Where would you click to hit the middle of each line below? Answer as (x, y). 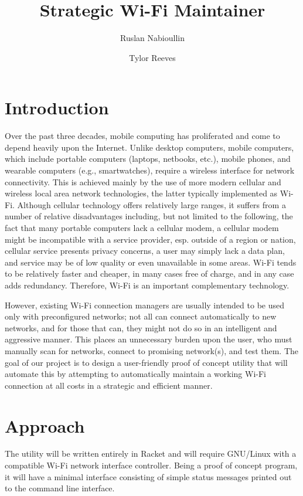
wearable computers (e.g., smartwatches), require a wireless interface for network (150, 170)
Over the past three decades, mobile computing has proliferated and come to (142, 136)
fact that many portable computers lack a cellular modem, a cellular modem (142, 227)
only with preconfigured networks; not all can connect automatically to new (141, 316)
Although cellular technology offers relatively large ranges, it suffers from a (151, 204)
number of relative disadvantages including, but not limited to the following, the (149, 216)
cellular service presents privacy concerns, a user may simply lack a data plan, (145, 251)
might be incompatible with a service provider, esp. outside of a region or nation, (150, 239)
